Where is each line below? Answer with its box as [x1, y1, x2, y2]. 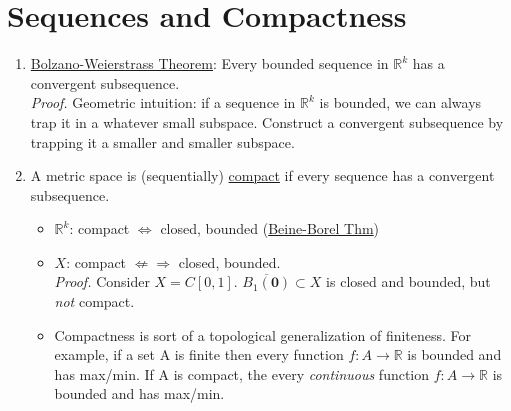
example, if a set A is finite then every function [54, 344, 344, 365]
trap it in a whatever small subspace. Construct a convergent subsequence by [30, 111, 504, 132]
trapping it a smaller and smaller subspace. [30, 131, 295, 152]
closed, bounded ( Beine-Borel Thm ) [160, 218, 380, 239]
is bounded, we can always [319, 92, 482, 113]
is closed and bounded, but [326, 271, 491, 292]
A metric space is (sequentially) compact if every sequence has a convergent [30, 165, 495, 186]
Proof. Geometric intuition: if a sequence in [30, 92, 296, 113]
